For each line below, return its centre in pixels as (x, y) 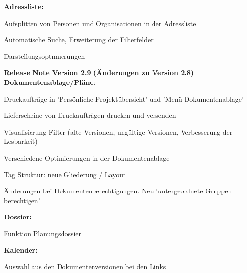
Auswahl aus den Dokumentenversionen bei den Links (85, 266)
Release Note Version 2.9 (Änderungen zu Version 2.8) (99, 72)
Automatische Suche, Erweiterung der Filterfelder (79, 40)
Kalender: (21, 250)
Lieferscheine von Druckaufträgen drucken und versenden (90, 115)
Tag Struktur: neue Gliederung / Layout (65, 174)
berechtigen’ (22, 200)
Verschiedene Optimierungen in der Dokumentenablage (87, 157)
